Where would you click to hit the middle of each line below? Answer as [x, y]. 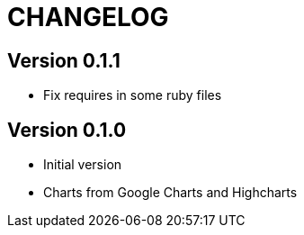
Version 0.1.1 [64, 60]
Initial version [83, 165]
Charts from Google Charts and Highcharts [170, 193]
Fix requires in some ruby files [133, 95]
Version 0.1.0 [67, 130]
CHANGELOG [88, 17]
